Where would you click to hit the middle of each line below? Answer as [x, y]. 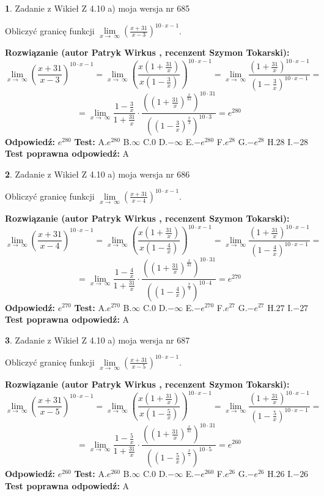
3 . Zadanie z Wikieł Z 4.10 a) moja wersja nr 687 [98, 340]
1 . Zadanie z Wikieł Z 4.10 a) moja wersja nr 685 [98, 8]
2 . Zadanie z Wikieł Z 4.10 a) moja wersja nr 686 [98, 174]
